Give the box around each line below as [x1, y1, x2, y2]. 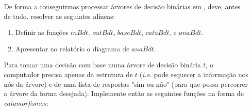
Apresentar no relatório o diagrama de [15, 43, 130, 53]
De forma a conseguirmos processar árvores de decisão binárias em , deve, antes [4, 1, 241, 11]
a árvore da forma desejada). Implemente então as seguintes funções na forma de [4, 88, 244, 98]
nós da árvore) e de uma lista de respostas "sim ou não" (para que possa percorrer [4, 79, 248, 89]
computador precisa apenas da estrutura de [4, 69, 133, 79]
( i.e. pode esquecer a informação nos [139, 69, 248, 79]
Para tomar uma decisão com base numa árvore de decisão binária [4, 60, 201, 70]
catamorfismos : [4, 97, 49, 108]
